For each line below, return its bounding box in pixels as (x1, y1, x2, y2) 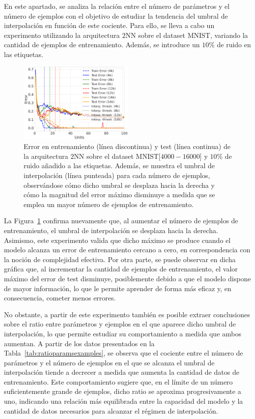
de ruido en (217, 39, 251, 50)
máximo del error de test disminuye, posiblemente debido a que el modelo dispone (4, 273, 251, 283)
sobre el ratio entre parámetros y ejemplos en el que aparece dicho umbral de (4, 319, 236, 329)
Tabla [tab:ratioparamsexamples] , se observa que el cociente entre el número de (4, 348, 243, 358)
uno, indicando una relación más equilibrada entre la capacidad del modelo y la (4, 396, 243, 406)
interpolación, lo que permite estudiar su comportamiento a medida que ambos (4, 328, 241, 338)
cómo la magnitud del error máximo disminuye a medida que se (24, 189, 215, 200)
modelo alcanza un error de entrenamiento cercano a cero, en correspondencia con (4, 244, 251, 255)
